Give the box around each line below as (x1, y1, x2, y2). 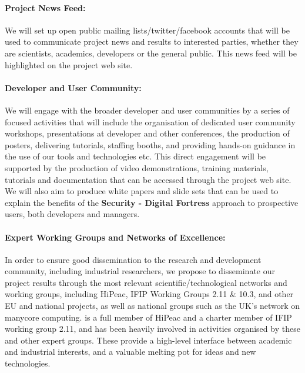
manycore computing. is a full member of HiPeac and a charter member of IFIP (5, 311, 292, 323)
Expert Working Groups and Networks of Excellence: (5, 231, 226, 243)
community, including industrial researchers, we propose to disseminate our (5, 265, 275, 277)
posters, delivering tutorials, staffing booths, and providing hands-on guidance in (5, 138, 296, 151)
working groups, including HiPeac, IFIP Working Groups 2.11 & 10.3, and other (5, 288, 294, 300)
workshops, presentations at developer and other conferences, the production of (5, 127, 290, 139)
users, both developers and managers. (5, 208, 140, 220)
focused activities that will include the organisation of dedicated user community (5, 115, 296, 128)
